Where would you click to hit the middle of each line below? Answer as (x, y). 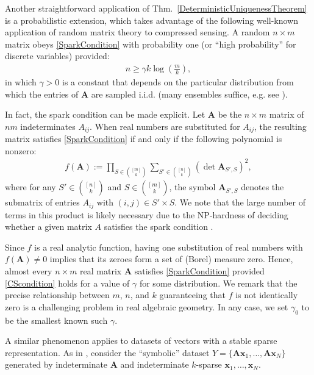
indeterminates (48, 126)
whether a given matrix (48, 227)
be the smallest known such (56, 320)
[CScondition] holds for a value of (67, 283)
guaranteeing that (192, 295)
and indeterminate (155, 364)
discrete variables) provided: (57, 56)
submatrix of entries (42, 202)
